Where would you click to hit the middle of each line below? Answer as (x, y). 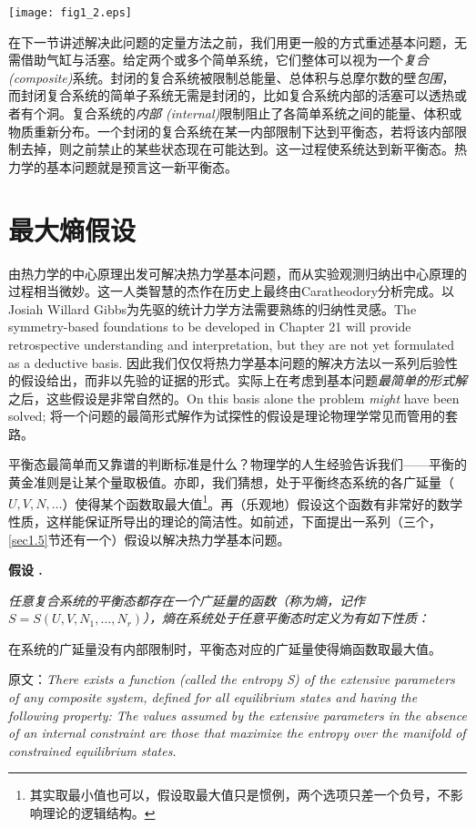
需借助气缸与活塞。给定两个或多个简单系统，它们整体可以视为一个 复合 (218, 60)
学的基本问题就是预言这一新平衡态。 (129, 166)
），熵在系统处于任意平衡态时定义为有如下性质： (287, 618)
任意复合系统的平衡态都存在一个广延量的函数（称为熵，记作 (187, 600)
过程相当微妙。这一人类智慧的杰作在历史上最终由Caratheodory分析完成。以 (232, 291)
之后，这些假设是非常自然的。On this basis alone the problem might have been (234, 398)
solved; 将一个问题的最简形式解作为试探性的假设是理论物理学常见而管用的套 (233, 416)
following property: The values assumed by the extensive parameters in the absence (238, 715)
